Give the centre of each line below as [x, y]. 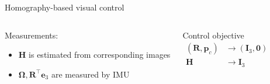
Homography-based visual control [65, 7]
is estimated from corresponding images [100, 55]
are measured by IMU [90, 74]
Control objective [213, 35]
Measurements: [32, 35]
